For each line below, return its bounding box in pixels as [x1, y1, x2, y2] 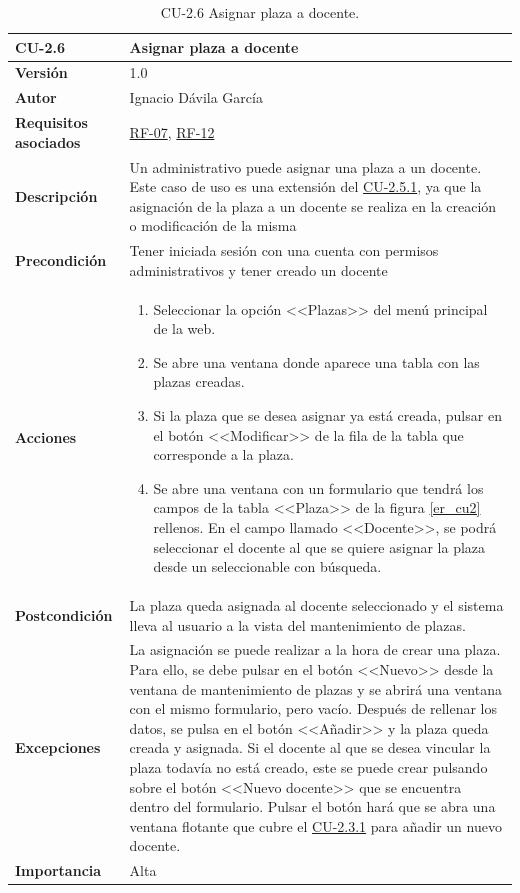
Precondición [15, 249, 107, 270]
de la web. [153, 318, 216, 339]
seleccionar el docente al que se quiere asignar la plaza [153, 536, 486, 557]
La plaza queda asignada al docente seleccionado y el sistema [129, 595, 504, 615]
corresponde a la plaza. [153, 444, 294, 465]
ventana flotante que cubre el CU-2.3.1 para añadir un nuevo [129, 815, 502, 836]
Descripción [15, 185, 98, 206]
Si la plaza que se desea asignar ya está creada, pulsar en [153, 405, 502, 425]
